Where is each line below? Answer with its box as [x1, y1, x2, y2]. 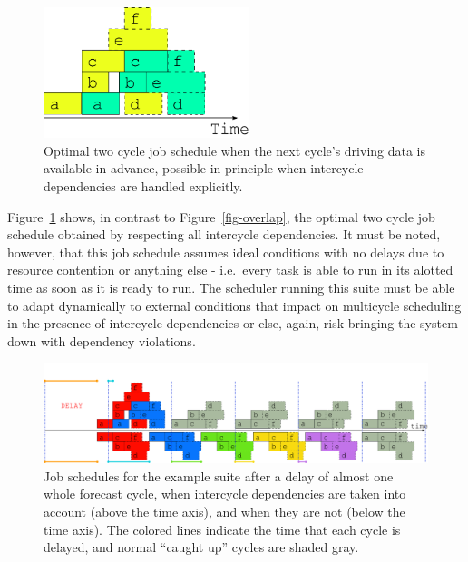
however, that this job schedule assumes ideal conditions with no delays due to [7, 242, 444, 261]
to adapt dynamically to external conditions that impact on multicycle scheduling [7, 296, 462, 315]
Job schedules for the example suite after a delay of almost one [44, 466, 394, 485]
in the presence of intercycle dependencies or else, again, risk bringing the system [7, 314, 458, 333]
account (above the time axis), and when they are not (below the [44, 502, 405, 521]
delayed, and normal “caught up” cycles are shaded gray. [44, 538, 359, 557]
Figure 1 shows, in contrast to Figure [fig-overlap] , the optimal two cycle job [7, 207, 435, 226]
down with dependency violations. [7, 331, 196, 350]
